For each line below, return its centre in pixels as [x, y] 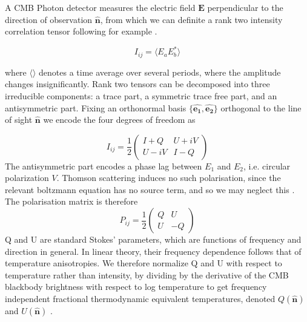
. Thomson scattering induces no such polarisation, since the [169, 178]
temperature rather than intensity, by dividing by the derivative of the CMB [147, 274]
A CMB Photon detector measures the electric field [100, 7]
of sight [19, 120]
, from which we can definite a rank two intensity [191, 19]
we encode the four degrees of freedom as [119, 120]
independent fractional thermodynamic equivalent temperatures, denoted [140, 299]
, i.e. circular [267, 166]
